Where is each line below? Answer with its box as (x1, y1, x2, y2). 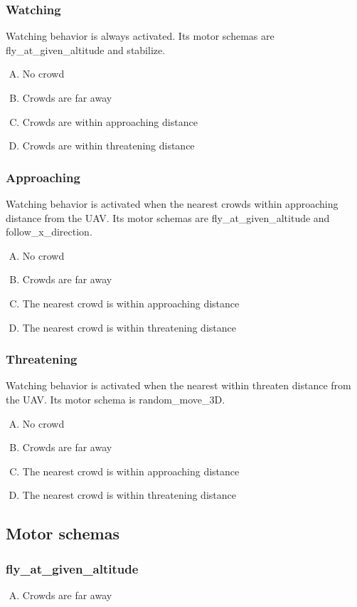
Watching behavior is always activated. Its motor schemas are (6, 28, 275, 43)
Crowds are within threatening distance (22, 138, 195, 153)
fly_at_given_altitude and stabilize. (6, 42, 166, 57)
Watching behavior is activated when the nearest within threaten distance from (6, 378, 351, 393)
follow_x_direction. (6, 224, 92, 239)
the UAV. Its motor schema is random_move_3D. (6, 391, 225, 406)
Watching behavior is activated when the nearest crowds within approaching (6, 196, 339, 211)
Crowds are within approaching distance (22, 114, 198, 129)
